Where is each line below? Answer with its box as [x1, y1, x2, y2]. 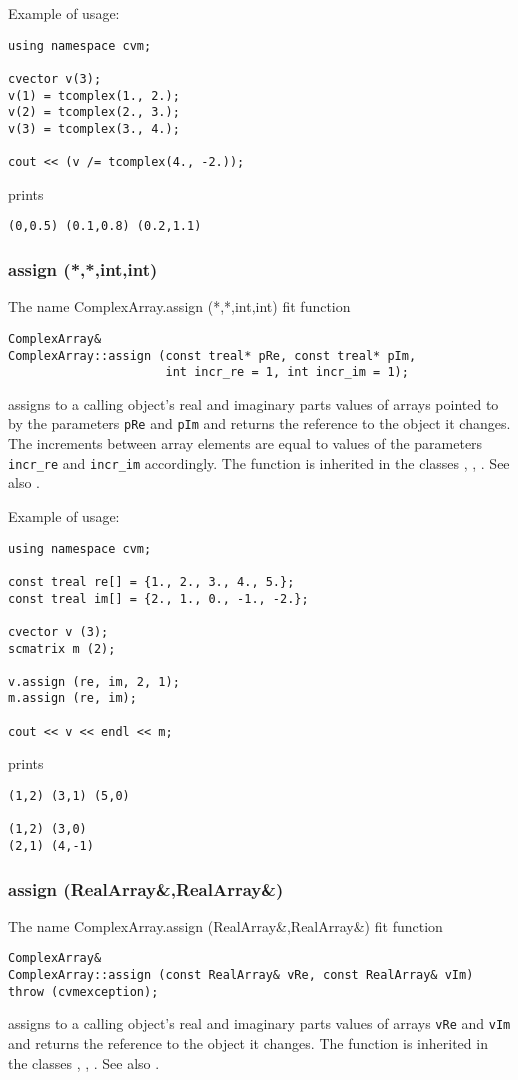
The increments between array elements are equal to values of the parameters [8, 433, 483, 454]
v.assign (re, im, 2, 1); [8, 674, 180, 689]
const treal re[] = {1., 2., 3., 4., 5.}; [8, 574, 295, 589]
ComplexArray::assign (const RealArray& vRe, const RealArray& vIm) [8, 968, 474, 983]
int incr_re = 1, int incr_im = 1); [165, 365, 409, 380]
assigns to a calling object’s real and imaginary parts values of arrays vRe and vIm [8, 1013, 511, 1034]
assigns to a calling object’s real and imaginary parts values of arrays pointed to [8, 393, 499, 414]
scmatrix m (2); [8, 641, 116, 656]
